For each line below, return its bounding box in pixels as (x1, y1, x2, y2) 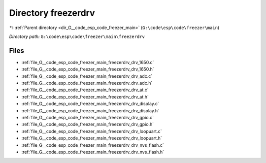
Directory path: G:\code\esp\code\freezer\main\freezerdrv (9, 33, 145, 39)
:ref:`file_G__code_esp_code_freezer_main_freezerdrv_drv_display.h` (21, 107, 160, 113)
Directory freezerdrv (9, 7, 95, 18)
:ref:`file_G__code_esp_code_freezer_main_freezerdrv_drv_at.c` (21, 87, 149, 93)
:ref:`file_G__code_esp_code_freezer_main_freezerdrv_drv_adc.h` (21, 80, 153, 86)
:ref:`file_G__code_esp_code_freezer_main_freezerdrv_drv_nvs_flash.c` (21, 142, 165, 148)
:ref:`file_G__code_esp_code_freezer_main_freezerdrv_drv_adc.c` (21, 73, 153, 79)
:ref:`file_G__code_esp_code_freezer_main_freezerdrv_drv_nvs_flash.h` (21, 149, 165, 155)
